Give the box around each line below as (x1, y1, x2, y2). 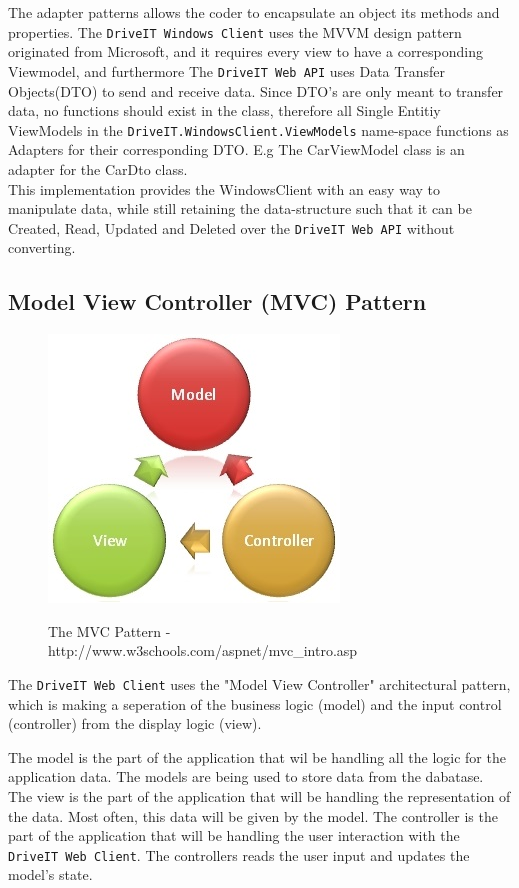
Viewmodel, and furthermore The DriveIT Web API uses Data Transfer (8, 60, 446, 81)
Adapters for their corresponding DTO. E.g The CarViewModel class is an (8, 139, 465, 160)
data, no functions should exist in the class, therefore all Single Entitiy (8, 100, 441, 121)
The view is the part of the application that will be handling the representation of (8, 785, 511, 806)
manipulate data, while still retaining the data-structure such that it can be (8, 198, 472, 219)
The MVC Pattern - (48, 620, 171, 641)
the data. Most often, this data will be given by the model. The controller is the (8, 805, 498, 826)
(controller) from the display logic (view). (8, 713, 262, 734)
